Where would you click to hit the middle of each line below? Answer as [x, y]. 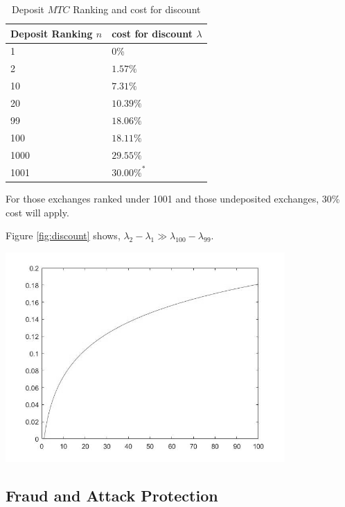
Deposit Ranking [52, 33]
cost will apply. [37, 212]
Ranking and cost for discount [137, 9]
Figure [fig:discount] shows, [63, 235]
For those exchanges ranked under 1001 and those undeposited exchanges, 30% [173, 198]
